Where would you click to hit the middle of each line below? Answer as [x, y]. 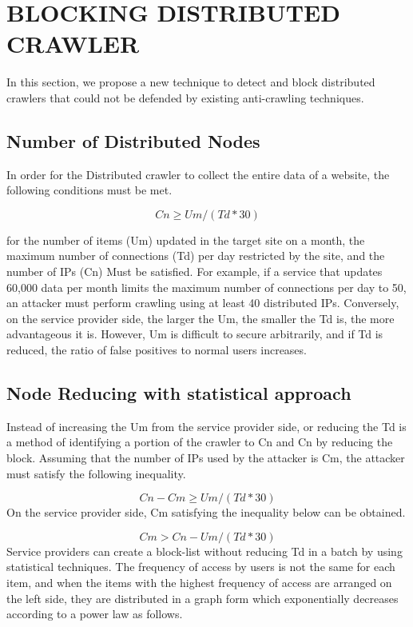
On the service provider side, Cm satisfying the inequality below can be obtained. [206, 512]
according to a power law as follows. [95, 614]
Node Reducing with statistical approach [179, 393]
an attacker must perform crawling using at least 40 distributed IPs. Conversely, [203, 303]
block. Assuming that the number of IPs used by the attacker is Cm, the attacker [206, 458]
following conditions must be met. [89, 190]
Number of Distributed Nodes [133, 140]
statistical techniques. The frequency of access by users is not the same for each [201, 567]
